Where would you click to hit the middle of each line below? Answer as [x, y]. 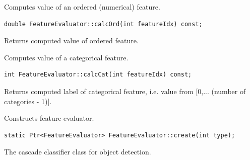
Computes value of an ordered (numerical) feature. [82, 7]
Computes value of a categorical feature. [66, 57]
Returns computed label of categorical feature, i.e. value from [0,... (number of [125, 91]
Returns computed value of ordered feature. [71, 41]
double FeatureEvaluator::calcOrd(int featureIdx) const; [103, 24]
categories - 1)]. [28, 101]
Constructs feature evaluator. [49, 118]
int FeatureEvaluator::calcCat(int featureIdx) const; [98, 75]
